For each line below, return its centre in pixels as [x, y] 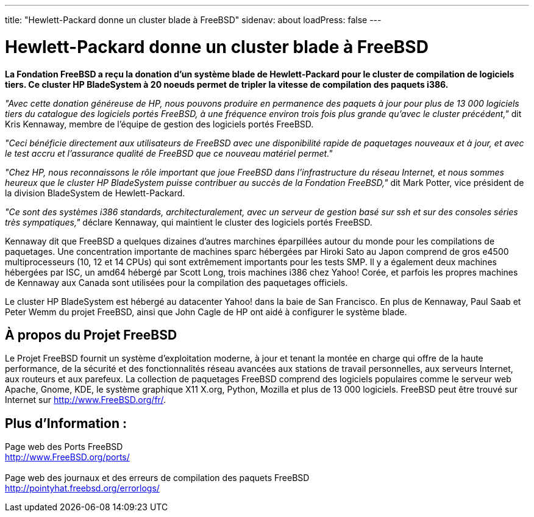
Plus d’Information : [66, 423]
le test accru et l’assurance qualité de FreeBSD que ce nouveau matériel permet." [169, 153]
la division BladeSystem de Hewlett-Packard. [95, 193]
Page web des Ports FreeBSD [64, 447]
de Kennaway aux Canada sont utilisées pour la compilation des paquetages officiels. [176, 282]
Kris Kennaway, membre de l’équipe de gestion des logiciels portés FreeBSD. [159, 124]
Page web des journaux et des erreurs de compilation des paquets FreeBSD [157, 478]
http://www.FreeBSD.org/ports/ [67, 457]
